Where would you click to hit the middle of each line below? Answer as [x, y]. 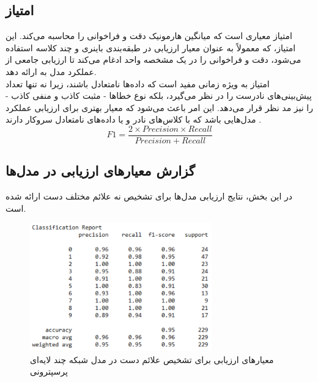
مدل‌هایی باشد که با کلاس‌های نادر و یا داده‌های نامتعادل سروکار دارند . [134, 119]
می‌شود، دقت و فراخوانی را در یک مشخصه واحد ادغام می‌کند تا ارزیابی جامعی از [153, 59]
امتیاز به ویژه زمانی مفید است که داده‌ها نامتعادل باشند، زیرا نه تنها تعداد [138, 83]
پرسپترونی [49, 371]
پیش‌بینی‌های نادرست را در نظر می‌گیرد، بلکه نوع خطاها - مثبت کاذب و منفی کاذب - [159, 95]
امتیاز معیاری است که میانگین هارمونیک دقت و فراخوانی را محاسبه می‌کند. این [149, 36]
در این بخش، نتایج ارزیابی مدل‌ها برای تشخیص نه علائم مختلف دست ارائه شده [149, 196]
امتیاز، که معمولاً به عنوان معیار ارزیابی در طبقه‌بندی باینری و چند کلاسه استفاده [151, 47]
